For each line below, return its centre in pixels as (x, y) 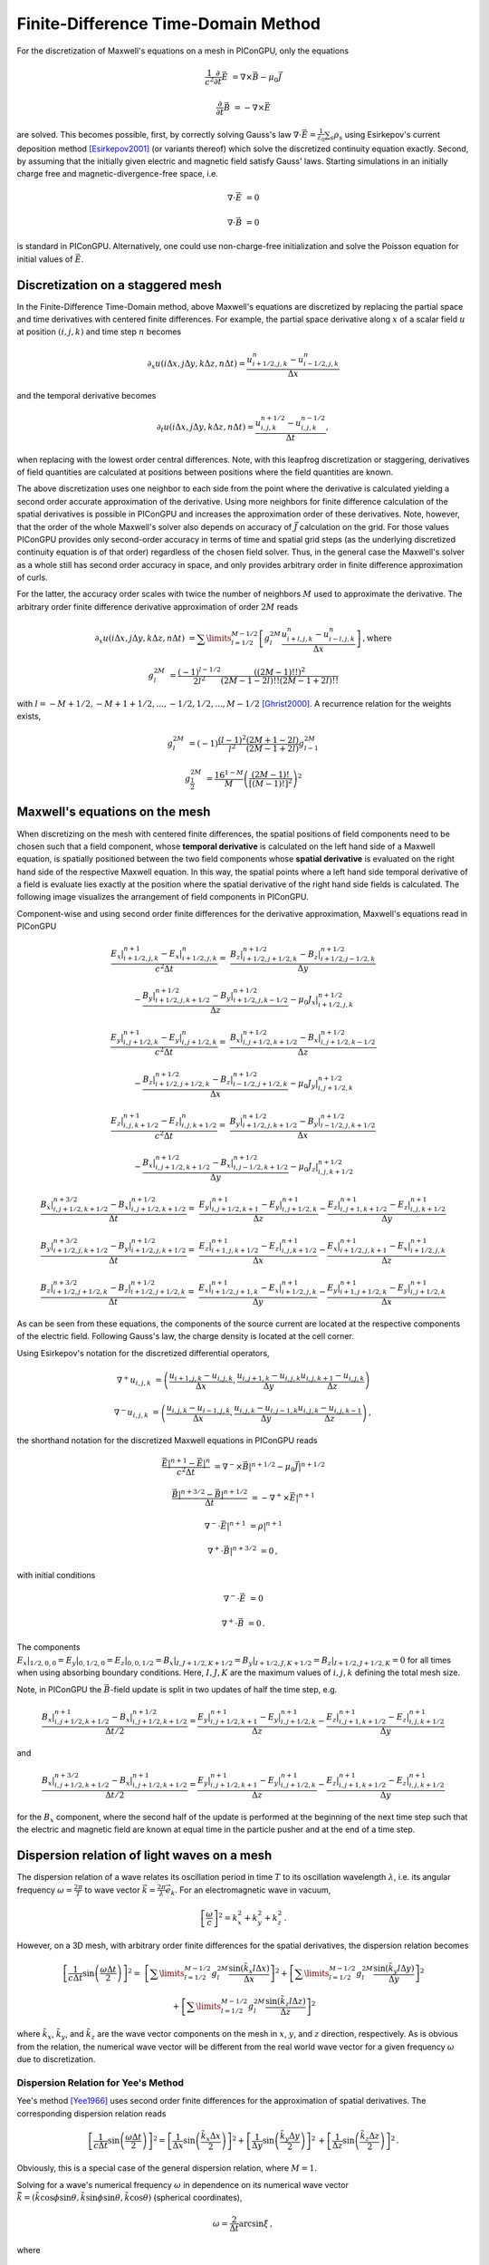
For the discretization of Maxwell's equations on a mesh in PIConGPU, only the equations (182, 51)
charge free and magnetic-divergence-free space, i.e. (118, 174)
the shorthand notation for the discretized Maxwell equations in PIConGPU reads (167, 1440)
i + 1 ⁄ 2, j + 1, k (235, 1292)
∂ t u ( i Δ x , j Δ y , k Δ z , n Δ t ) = (205, 429)
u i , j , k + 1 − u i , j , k (332, 1376)
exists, (29, 717)
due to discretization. (56, 2059)
